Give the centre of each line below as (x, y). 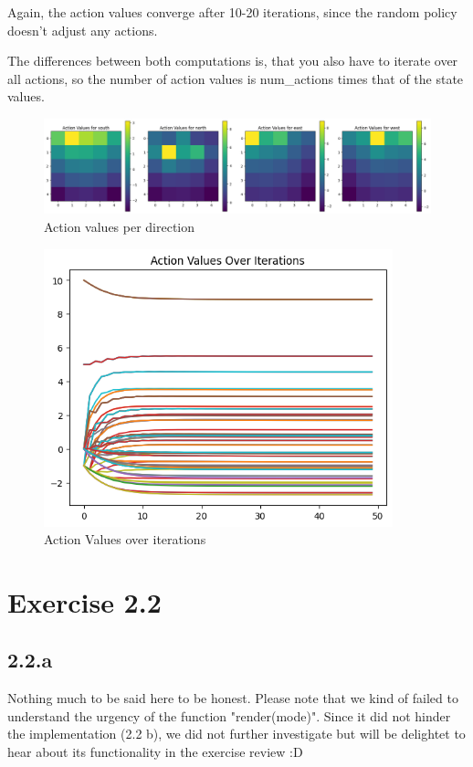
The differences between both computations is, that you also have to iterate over (233, 61)
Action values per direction (120, 226)
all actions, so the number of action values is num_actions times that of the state (236, 78)
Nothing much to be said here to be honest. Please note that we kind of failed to (233, 698)
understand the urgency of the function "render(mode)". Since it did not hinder (229, 715)
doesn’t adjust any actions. (83, 30)
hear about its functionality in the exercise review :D (155, 752)
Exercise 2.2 (84, 601)
